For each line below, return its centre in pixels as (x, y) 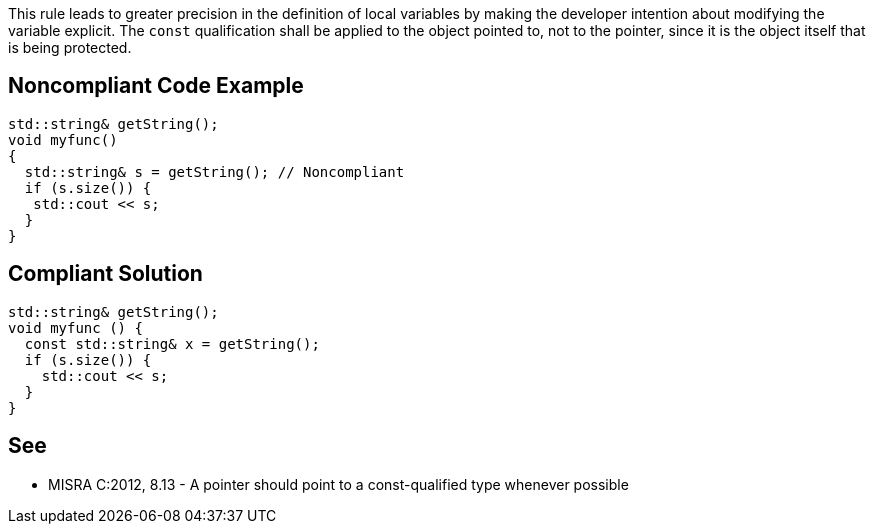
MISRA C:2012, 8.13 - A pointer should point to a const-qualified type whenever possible (338, 484)
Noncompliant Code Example (156, 86)
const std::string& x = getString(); (172, 343)
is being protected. (70, 47)
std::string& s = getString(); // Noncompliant (214, 171)
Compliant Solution (105, 274)
